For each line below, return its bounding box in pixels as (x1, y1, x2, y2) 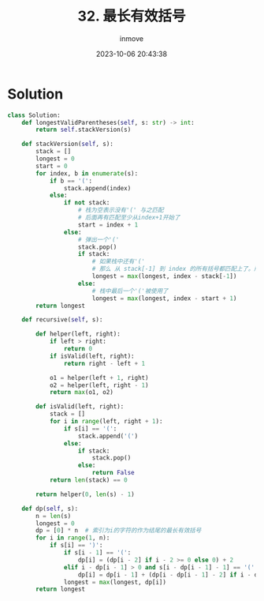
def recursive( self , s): (21, 316, 103, 324)
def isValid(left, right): (35, 403, 125, 411)
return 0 (63, 345, 92, 353)
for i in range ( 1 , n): (35, 534, 110, 542)
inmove (120, 33, 143, 43)
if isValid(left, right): (49, 352, 135, 360)
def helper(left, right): (35, 330, 121, 338)
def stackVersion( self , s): (21, 140, 113, 148)
